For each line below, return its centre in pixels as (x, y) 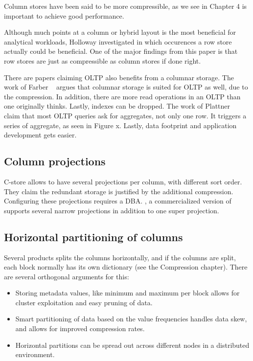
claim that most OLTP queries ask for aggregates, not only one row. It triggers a (125, 115)
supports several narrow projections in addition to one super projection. (112, 210)
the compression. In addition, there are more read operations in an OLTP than (122, 96)
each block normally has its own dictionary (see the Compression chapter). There (126, 267)
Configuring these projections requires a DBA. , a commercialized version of (118, 201)
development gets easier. (40, 135)
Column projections (55, 161)
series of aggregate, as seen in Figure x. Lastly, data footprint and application (120, 125)
